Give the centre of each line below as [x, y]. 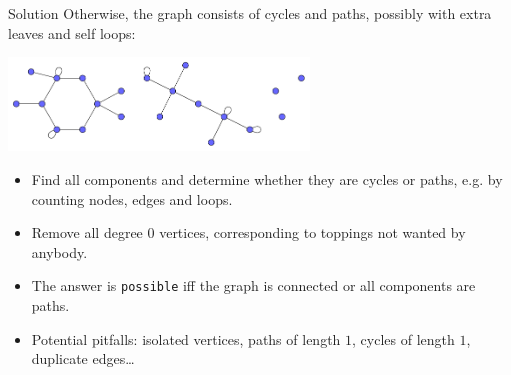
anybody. [59, 251]
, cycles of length [403, 338]
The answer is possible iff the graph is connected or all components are [253, 285]
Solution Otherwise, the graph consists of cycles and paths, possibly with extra [250, 12]
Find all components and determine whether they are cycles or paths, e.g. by [267, 178]
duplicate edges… [83, 358]
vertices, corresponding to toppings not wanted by [312, 232]
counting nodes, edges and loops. [132, 198]
